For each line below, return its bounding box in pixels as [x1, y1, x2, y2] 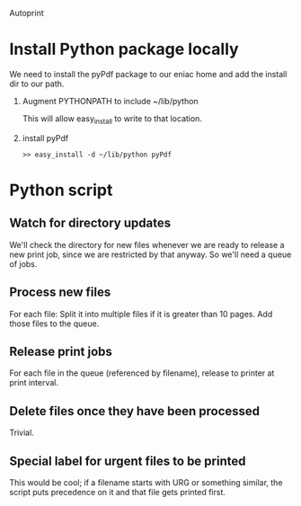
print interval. [9, 377, 59, 388]
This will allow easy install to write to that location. [22, 112, 202, 126]
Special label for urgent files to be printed [9, 453, 246, 468]
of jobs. [9, 258, 38, 269]
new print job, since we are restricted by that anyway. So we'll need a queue [9, 249, 292, 260]
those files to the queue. [9, 318, 100, 329]
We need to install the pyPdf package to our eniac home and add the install [9, 68, 288, 79]
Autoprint [9, 8, 44, 18]
